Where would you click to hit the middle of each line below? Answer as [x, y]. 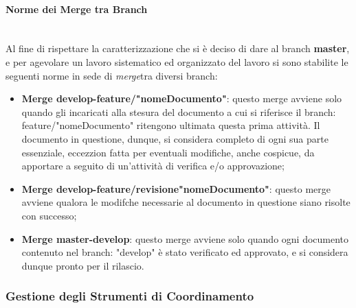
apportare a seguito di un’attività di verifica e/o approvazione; [153, 166]
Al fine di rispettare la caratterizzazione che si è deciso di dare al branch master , [178, 48]
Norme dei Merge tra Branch [77, 9]
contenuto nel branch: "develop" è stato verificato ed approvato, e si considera [185, 252]
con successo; [49, 215]
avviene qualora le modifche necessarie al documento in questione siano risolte [186, 202]
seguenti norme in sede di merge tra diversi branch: [112, 75]
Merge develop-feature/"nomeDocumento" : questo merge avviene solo [182, 98]
